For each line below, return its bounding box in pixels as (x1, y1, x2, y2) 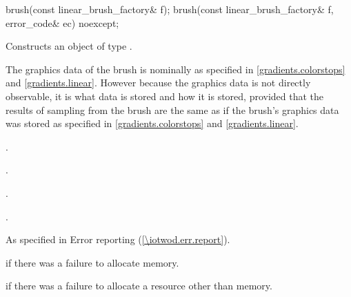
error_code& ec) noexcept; (6, 15, 119, 30)
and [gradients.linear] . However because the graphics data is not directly (6, 75, 311, 90)
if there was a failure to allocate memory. (6, 255, 179, 269)
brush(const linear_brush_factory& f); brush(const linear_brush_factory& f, (6, 2, 334, 16)
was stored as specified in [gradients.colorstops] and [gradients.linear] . (6, 116, 299, 131)
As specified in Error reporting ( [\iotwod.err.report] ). (6, 232, 230, 247)
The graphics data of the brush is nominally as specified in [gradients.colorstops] (6, 61, 345, 76)
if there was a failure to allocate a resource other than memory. (6, 278, 272, 293)
